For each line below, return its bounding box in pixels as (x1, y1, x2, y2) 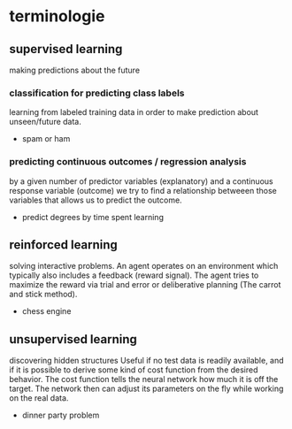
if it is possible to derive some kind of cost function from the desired (9, 364, 258, 375)
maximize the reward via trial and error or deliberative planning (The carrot (9, 280, 281, 290)
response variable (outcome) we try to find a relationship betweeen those (9, 185, 277, 195)
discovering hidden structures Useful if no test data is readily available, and (9, 356, 285, 366)
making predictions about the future (9, 65, 140, 75)
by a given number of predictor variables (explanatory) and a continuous (9, 175, 273, 187)
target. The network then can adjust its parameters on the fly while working (9, 383, 284, 395)
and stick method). (9, 289, 78, 300)
